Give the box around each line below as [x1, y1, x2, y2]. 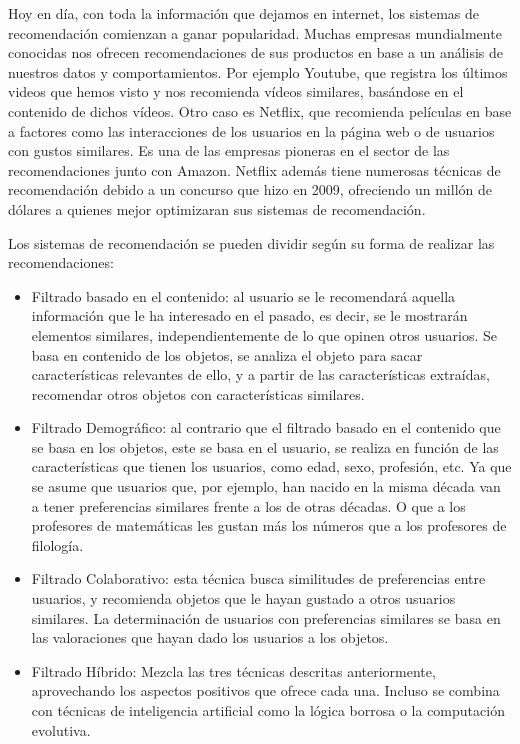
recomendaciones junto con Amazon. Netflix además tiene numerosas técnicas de [8, 159, 501, 180]
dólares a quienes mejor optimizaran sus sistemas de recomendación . [8, 198, 426, 219]
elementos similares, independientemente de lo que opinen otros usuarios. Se [31, 324, 498, 345]
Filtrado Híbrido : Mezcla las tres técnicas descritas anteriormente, [31, 660, 436, 681]
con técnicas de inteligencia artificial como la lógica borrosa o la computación [31, 700, 505, 720]
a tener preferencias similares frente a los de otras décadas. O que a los [31, 495, 466, 516]
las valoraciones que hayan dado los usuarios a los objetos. [31, 627, 389, 648]
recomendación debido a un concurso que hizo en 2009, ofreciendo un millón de [8, 179, 492, 200]
